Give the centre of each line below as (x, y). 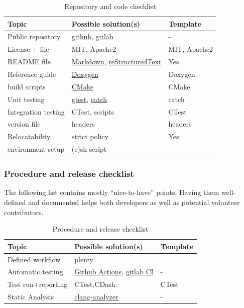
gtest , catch (89, 99)
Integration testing (36, 111)
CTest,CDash (95, 284)
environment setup (36, 149)
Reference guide (32, 74)
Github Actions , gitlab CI (114, 272)
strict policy (90, 136)
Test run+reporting (38, 284)
